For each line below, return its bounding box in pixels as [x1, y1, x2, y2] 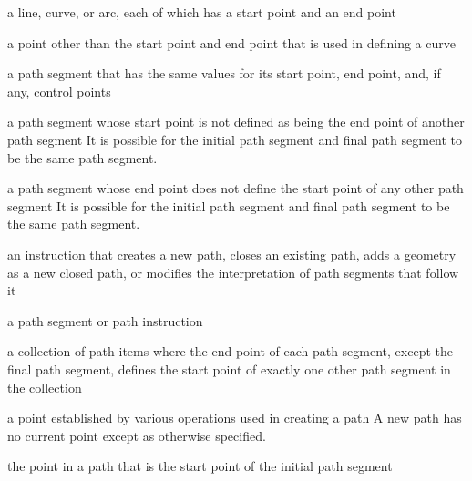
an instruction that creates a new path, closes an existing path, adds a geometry [7, 244, 457, 263]
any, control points [7, 81, 111, 100]
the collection [7, 377, 82, 396]
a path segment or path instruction [7, 311, 203, 330]
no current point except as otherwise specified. [7, 425, 266, 445]
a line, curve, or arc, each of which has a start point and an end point [7, 3, 396, 21]
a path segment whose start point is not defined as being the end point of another [7, 112, 465, 131]
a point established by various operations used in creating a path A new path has [7, 408, 462, 427]
